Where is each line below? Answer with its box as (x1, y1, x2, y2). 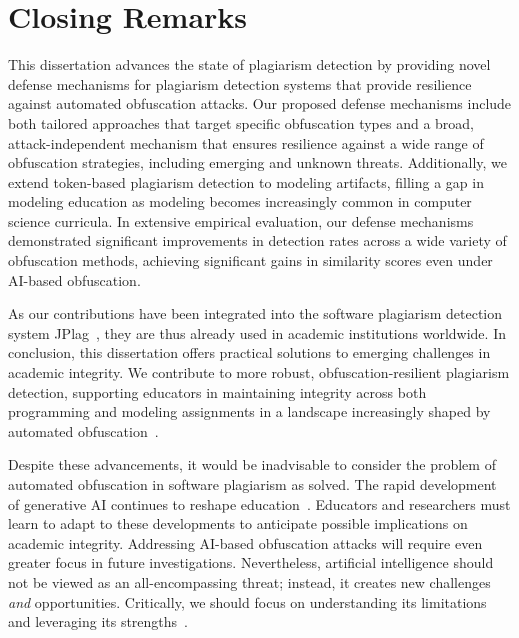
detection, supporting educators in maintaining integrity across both (8, 381, 427, 402)
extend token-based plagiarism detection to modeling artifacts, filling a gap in (8, 171, 484, 192)
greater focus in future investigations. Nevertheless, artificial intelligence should (8, 552, 494, 573)
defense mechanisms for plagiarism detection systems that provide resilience (8, 73, 472, 94)
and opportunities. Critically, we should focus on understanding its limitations (8, 591, 487, 612)
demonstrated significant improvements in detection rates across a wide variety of (8, 230, 507, 251)
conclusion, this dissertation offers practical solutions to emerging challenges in (8, 342, 491, 363)
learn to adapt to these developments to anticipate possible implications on (8, 513, 468, 534)
